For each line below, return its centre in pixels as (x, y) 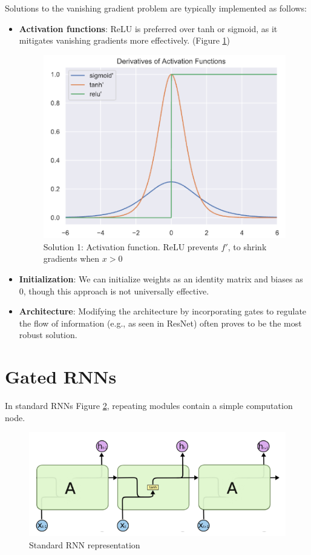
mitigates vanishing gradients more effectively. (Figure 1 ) (124, 40)
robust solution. (48, 335)
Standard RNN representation (85, 544)
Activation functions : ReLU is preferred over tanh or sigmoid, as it (148, 28)
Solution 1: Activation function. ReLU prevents (131, 246)
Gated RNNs (61, 377)
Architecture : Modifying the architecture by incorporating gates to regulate (163, 311)
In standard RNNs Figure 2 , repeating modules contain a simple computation (149, 406)
